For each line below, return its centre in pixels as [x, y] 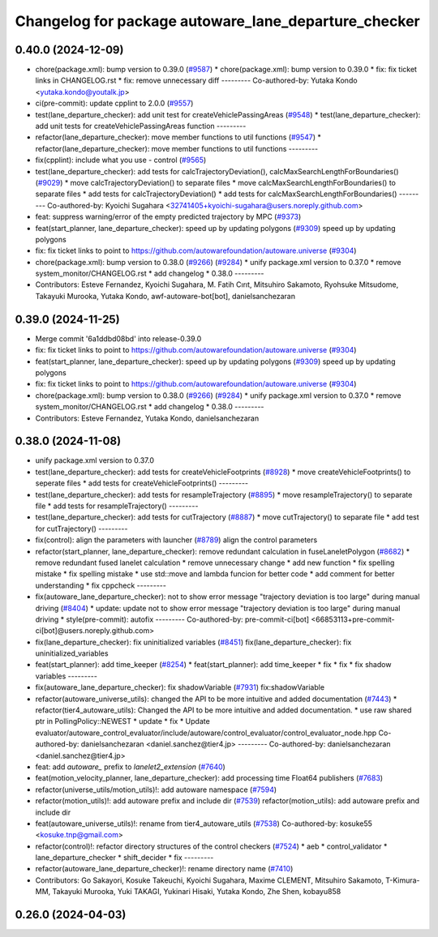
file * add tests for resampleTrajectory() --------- [117, 506]
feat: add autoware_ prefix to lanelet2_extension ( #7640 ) [131, 767]
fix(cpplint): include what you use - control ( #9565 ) [121, 160]
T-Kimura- [403, 880]
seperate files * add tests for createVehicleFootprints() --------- [142, 483]
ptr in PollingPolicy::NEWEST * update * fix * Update [122, 721]
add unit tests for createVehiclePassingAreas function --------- [141, 126]
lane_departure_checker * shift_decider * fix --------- [125, 858]
